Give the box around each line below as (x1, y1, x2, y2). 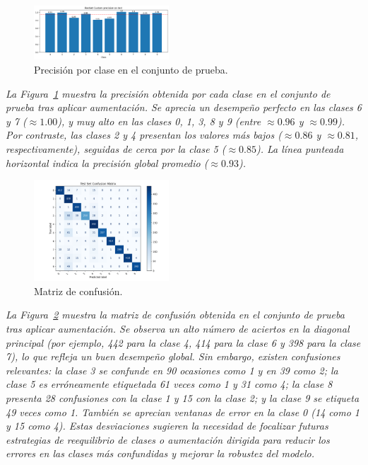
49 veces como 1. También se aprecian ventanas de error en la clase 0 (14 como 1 (6, 404, 360, 419)
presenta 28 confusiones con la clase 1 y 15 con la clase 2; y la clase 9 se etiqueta (6, 391, 360, 406)
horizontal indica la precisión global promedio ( (6, 155, 208, 170)
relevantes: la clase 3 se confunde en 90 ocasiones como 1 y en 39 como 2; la (6, 362, 338, 377)
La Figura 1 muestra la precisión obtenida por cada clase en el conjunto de (6, 86, 331, 101)
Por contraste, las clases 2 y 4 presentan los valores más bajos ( (6, 127, 282, 142)
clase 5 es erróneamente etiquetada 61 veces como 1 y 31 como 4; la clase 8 (6, 377, 333, 391)
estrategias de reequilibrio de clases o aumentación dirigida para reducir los (6, 432, 330, 447)
